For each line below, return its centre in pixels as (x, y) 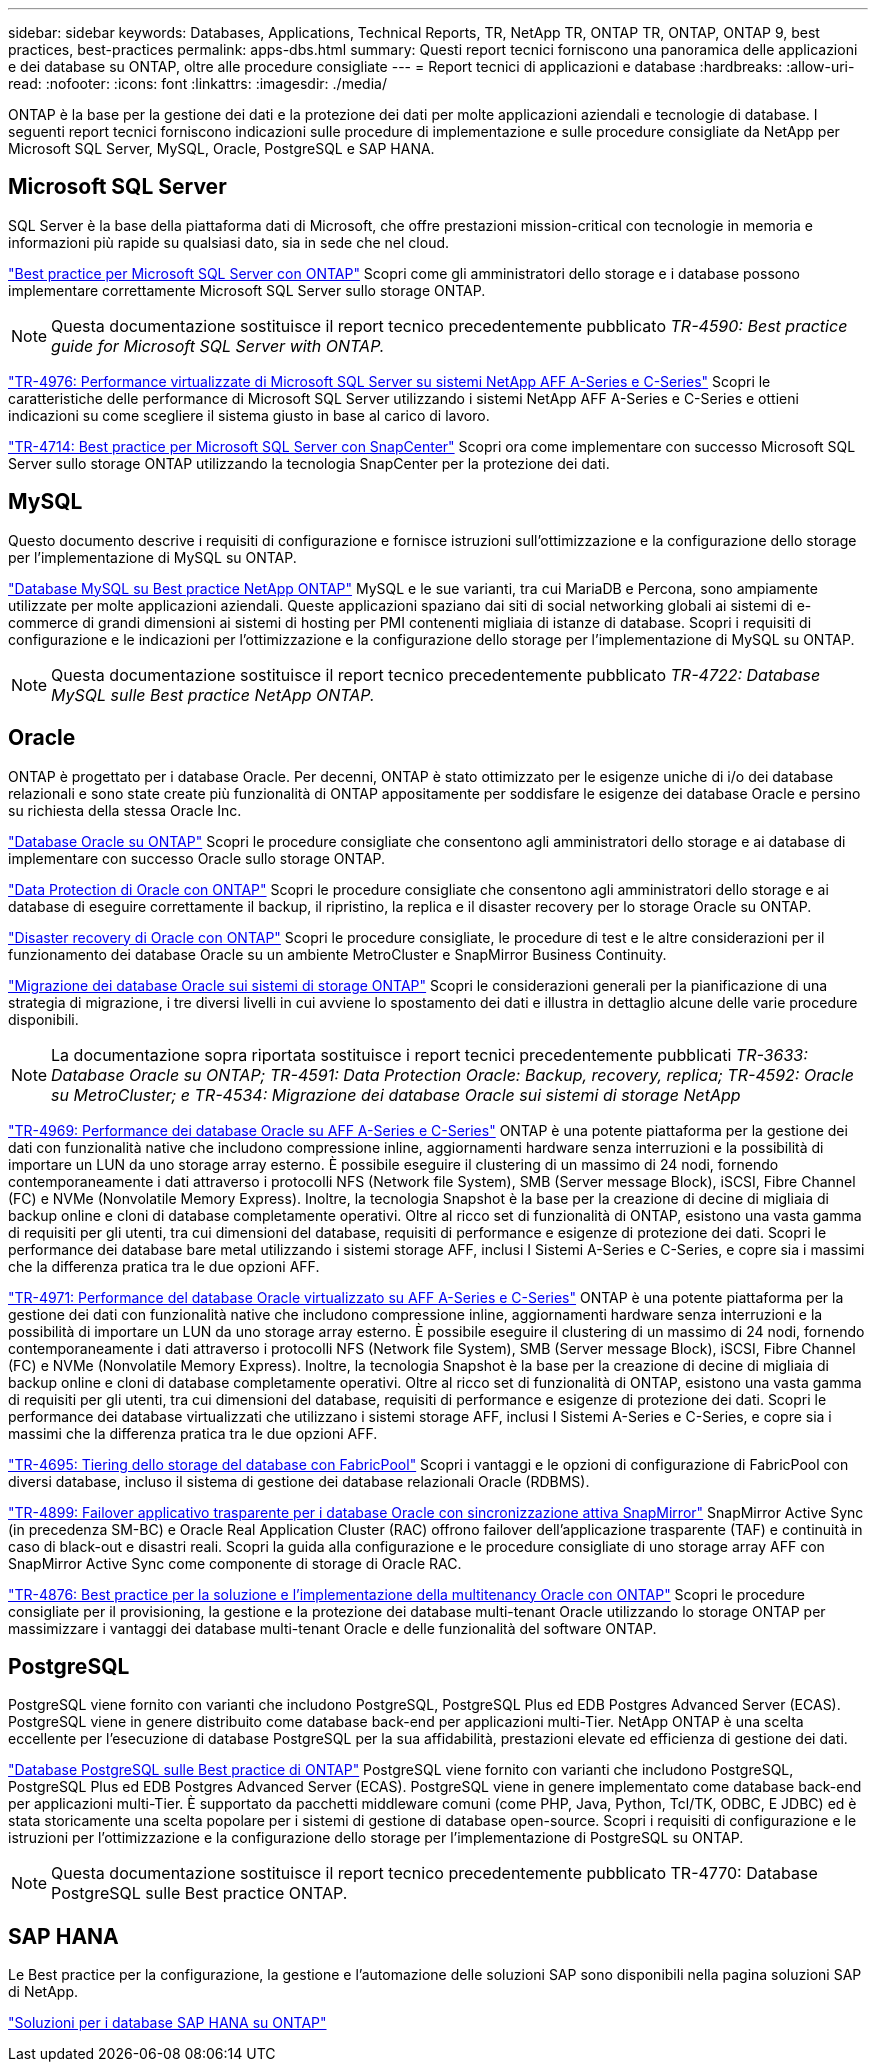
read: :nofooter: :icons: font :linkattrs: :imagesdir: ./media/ (197, 83)
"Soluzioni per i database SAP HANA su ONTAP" (167, 2023)
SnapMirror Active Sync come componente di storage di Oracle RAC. (235, 1563)
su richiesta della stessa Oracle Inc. (125, 810)
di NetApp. (43, 1992)
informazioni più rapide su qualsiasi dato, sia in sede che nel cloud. (229, 242)
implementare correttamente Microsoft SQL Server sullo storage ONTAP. (247, 290)
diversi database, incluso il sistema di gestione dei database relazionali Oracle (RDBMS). (299, 1481)
